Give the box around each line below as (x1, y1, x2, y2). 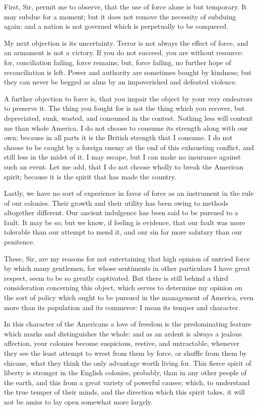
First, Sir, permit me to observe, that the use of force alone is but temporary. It (4, 1, 247, 11)
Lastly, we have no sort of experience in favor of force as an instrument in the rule (4, 188, 254, 198)
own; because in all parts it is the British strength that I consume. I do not (4, 132, 233, 143)
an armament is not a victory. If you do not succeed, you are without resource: (4, 47, 243, 58)
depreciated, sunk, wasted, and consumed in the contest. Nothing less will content (4, 112, 253, 123)
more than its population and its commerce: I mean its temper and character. (4, 302, 240, 312)
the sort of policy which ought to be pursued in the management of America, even (4, 292, 254, 303)
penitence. (4, 237, 35, 247)
